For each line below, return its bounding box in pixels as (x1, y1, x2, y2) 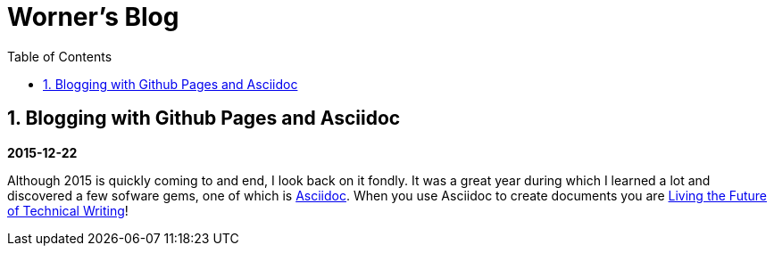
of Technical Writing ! (7, 202, 129, 218)
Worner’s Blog (7, 2, 179, 32)
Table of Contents (7, 48, 112, 64)
